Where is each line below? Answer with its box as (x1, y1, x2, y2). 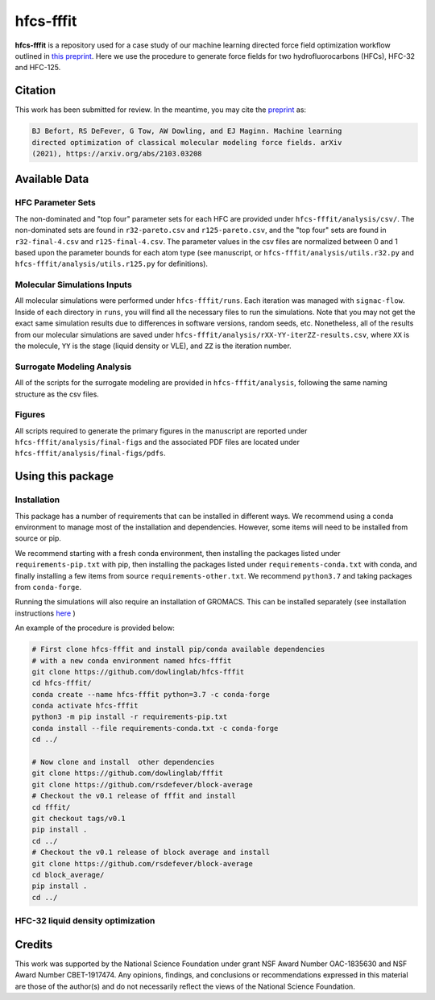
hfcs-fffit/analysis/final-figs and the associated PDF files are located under (14, 438, 300, 447)
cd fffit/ (31, 803, 71, 811)
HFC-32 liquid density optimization (14, 915, 155, 927)
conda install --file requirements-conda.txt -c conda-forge (31, 724, 279, 732)
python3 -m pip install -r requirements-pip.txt (31, 712, 228, 721)
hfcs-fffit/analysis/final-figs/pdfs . (14, 448, 167, 459)
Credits (14, 937, 53, 951)
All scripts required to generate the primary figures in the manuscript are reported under (14, 425, 308, 435)
